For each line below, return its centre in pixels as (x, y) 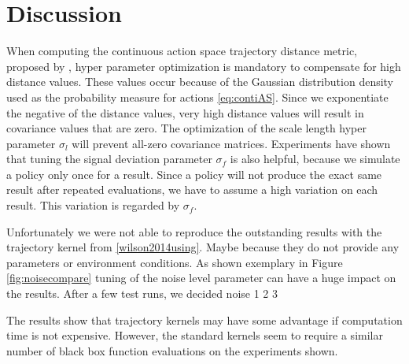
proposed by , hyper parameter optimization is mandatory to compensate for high (204, 66)
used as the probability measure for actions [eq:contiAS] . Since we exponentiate (197, 97)
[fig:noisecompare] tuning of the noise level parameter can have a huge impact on (201, 278)
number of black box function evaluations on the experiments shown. (172, 350)
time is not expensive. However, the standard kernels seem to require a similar (195, 335)
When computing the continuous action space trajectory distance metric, (182, 51)
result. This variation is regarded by (93, 205)
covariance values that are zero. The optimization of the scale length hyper (186, 128)
